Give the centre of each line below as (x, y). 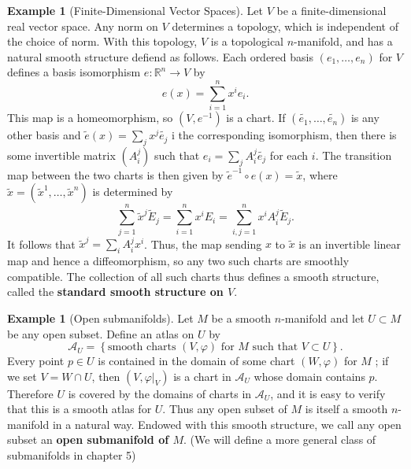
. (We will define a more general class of (280, 439)
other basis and (44, 135)
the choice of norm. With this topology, (102, 41)
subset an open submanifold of (88, 439)
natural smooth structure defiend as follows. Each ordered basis (160, 56)
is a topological (247, 41)
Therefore (30, 393)
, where (320, 174)
